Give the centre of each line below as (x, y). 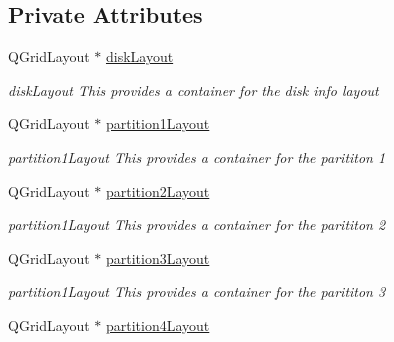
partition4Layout (157, 324)
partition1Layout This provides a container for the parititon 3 (197, 291)
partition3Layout (157, 257)
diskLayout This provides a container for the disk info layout (193, 89)
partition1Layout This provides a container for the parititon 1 (197, 156)
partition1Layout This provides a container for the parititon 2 (197, 224)
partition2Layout (157, 190)
